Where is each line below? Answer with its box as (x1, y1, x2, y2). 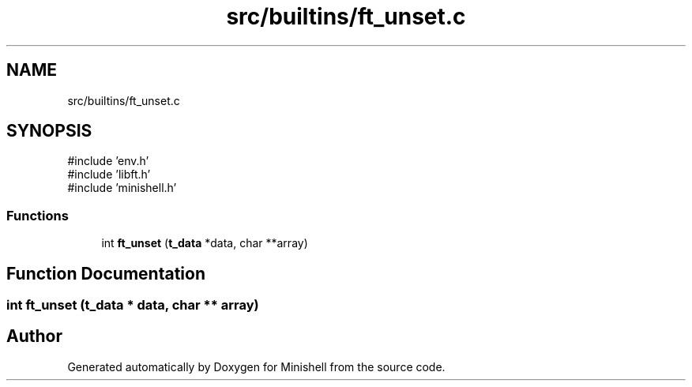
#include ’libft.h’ (67, 167, 151, 182)
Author (6, 326, 62, 347)
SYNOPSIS (6, 121, 92, 141)
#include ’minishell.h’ (67, 181, 177, 195)
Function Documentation (6, 263, 205, 284)
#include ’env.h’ (67, 154, 149, 168)
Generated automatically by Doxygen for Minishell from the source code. (67, 359, 446, 374)
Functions (6, 207, 69, 224)
